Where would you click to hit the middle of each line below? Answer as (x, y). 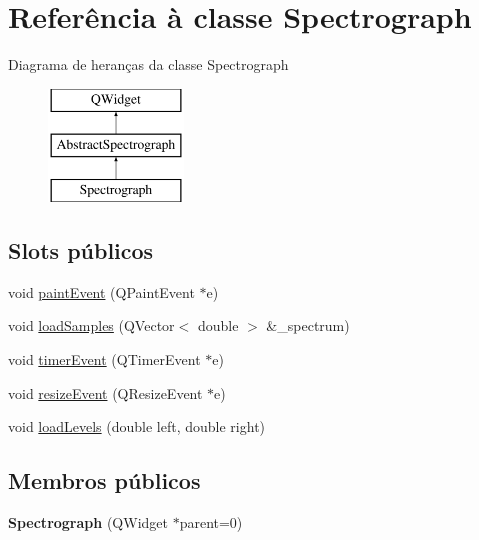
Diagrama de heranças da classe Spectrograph (148, 64)
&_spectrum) (308, 325)
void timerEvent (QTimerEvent (104, 359)
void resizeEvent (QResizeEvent (105, 392)
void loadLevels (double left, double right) (137, 426)
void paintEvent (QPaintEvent (101, 291)
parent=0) (211, 522)
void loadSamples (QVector (91, 325)
